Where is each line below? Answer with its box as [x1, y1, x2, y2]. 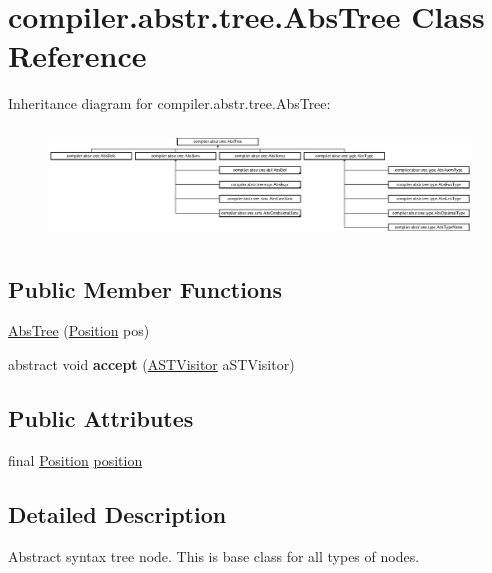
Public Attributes [8, 402, 194, 433]
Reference [8, 35, 147, 76]
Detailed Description [8, 498, 227, 529]
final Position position [8, 449, 143, 470]
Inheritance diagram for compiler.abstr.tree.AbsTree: [8, 93, 331, 114]
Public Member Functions [8, 273, 282, 304]
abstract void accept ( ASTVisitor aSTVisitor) [8, 353, 295, 374]
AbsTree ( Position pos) [8, 320, 150, 341]
